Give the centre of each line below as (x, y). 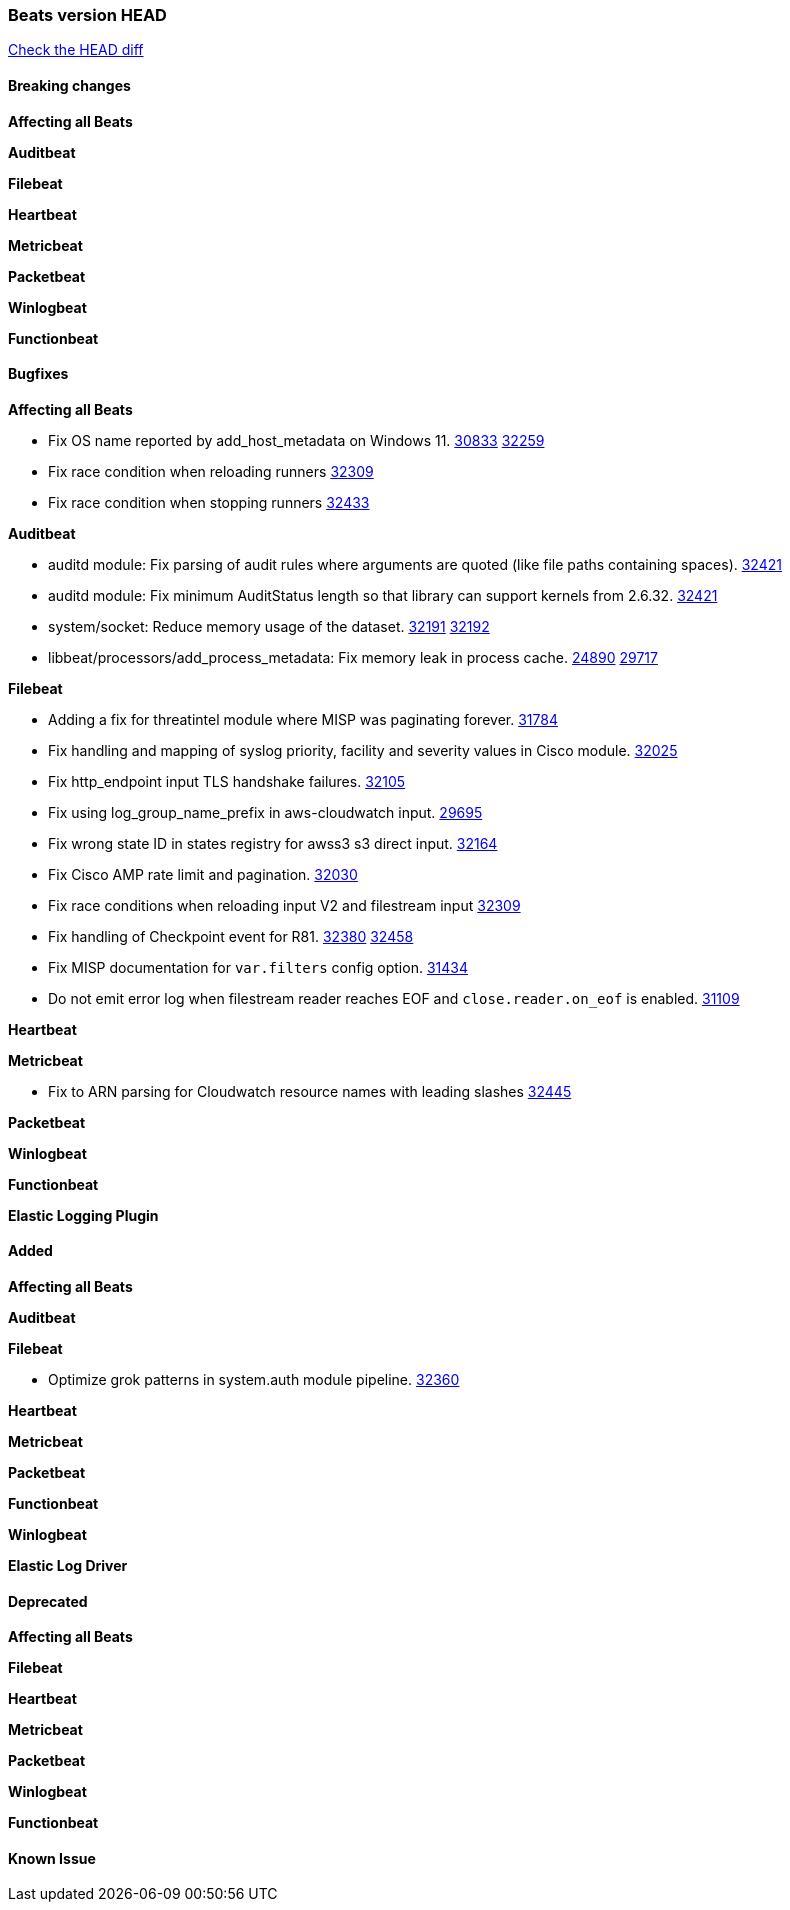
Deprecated (48, 1601)
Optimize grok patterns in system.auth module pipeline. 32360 (254, 1380)
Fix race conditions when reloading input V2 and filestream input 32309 (284, 905)
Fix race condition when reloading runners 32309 (211, 471)
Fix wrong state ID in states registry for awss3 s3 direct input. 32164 (273, 843)
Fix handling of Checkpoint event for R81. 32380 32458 (231, 936)
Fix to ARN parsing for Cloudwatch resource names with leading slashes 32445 (310, 1091)
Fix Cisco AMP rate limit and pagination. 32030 (203, 874)
